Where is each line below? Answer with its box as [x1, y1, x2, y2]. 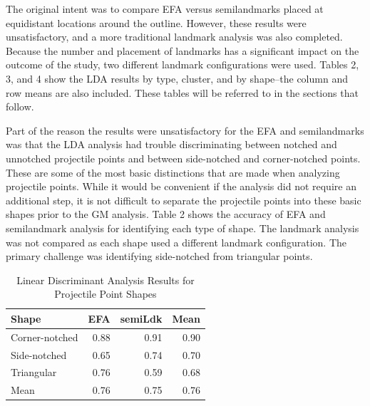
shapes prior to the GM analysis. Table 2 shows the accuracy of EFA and [6, 207, 326, 222]
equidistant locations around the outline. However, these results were [6, 15, 307, 30]
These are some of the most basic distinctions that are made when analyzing [6, 165, 340, 179]
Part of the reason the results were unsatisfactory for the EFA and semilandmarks [6, 123, 364, 137]
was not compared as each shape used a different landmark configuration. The [6, 234, 347, 249]
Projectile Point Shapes [54, 286, 157, 301]
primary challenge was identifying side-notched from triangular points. [6, 249, 313, 264]
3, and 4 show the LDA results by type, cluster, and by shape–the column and [6, 71, 348, 85]
